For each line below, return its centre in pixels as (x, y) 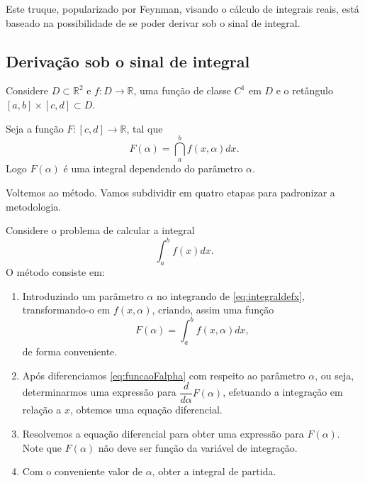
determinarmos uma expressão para (99, 392)
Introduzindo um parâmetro (83, 295)
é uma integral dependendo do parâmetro (153, 168)
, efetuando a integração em (283, 392)
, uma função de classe (182, 90)
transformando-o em (66, 310)
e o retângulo (304, 90)
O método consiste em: (55, 272)
